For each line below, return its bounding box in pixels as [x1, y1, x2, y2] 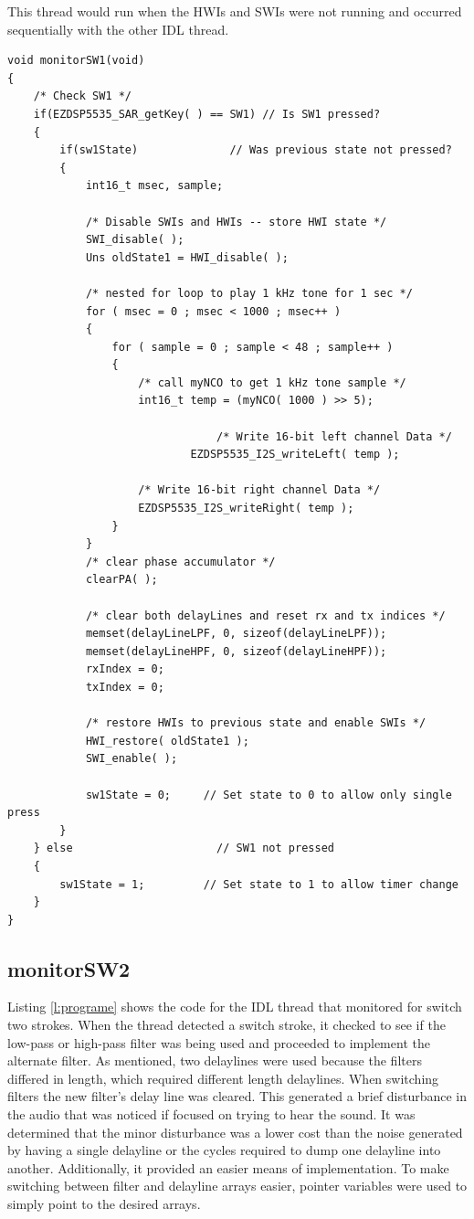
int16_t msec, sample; [85, 179, 224, 193]
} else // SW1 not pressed [33, 842, 334, 855]
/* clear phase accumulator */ [85, 555, 276, 568]
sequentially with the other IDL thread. [7, 19, 229, 38]
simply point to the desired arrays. [7, 1194, 201, 1214]
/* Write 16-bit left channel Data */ [216, 429, 452, 443]
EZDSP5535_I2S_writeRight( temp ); [138, 502, 354, 515]
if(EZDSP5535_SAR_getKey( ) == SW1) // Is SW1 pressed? [33, 107, 381, 121]
